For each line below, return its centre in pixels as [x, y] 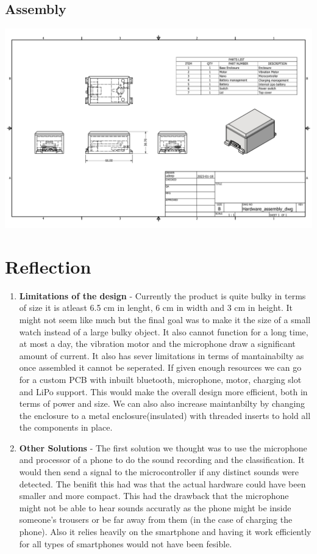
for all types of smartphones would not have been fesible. [126, 543]
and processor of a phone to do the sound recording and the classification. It [162, 460]
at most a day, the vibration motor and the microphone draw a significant [157, 344]
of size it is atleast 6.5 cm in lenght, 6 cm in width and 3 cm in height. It [156, 308]
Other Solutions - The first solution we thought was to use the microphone [163, 447]
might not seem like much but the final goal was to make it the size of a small [165, 319]
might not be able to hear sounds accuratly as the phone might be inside [155, 507]
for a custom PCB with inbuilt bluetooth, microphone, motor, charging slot [160, 379]
